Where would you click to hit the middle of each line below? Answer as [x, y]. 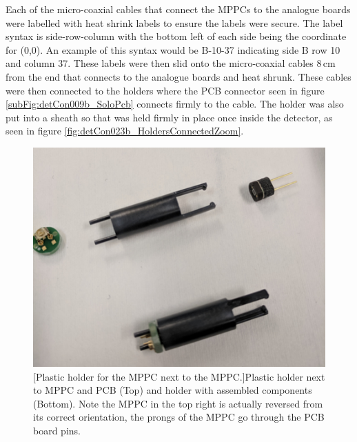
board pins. [57, 430]
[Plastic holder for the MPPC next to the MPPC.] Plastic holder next [179, 376]
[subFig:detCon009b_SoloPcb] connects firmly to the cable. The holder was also [175, 104]
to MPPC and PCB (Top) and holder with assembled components [173, 390]
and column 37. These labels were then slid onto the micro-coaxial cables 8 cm [171, 63]
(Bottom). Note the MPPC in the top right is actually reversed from [178, 403]
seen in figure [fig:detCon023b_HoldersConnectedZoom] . [125, 131]
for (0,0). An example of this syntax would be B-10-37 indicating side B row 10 [173, 49]
